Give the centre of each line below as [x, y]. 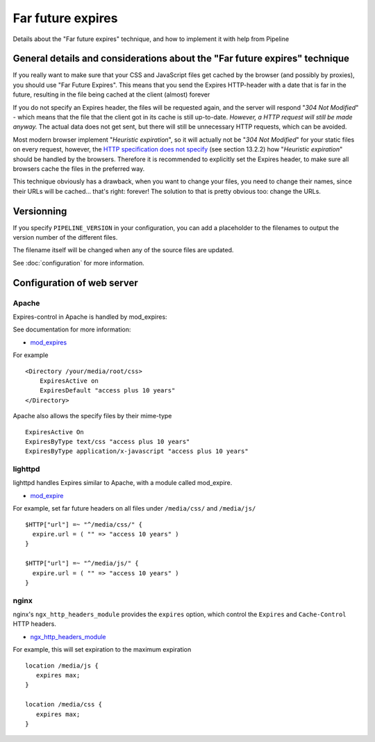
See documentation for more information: [72, 329]
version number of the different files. [65, 238]
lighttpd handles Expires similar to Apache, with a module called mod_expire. [123, 483]
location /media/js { [62, 666]
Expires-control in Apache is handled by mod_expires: [90, 317]
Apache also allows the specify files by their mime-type [92, 416]
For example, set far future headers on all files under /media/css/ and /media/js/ [134, 509]
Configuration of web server [75, 282]
